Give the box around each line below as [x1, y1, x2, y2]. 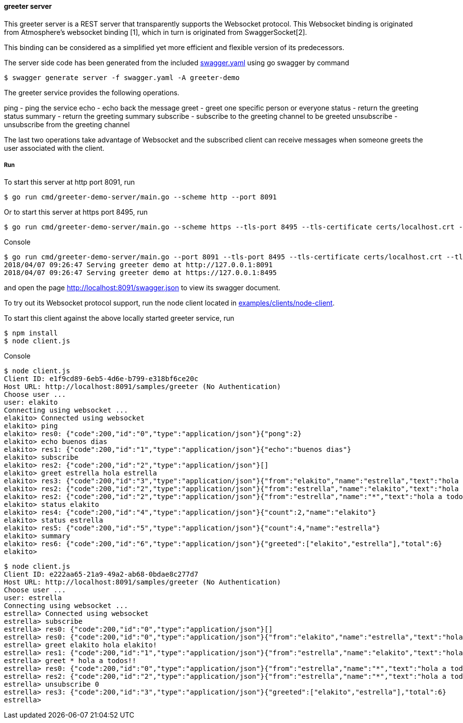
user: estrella [4, 594, 62, 602]
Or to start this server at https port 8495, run [4, 208, 148, 217]
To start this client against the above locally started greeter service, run [4, 314, 234, 323]
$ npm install [4, 329, 58, 337]
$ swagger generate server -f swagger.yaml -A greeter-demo [4, 73, 240, 82]
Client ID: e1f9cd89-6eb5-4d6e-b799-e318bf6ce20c [4, 375, 199, 383]
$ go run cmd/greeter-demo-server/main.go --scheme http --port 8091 [4, 193, 277, 201]
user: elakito [4, 398, 58, 407]
